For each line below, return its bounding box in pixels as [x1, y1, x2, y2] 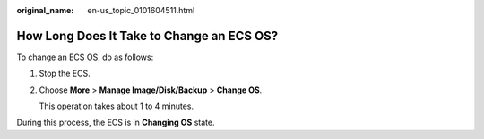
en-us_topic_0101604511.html [87, 5, 195, 15]
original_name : [16, 5, 74, 15]
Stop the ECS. [39, 68, 91, 79]
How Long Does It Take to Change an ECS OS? [16, 28, 279, 44]
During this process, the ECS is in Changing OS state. [16, 117, 215, 128]
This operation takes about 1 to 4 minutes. [39, 101, 194, 111]
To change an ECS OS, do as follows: [16, 52, 154, 62]
